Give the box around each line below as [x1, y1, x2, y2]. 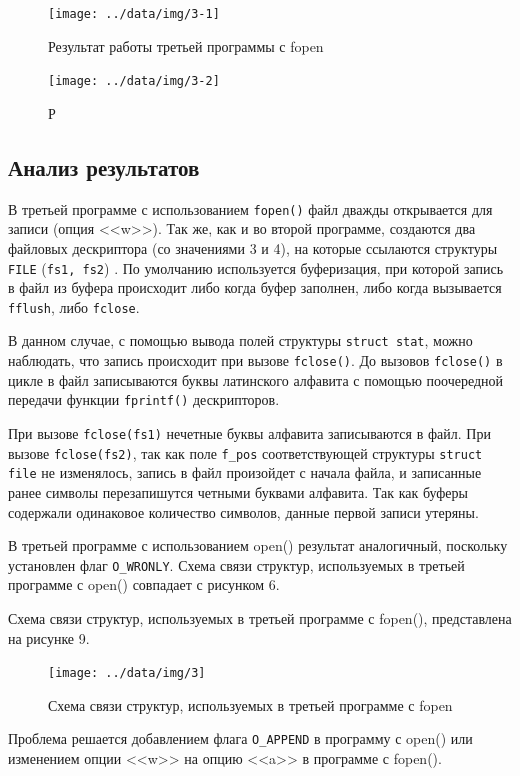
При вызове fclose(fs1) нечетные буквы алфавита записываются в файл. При [8, 423, 491, 444]
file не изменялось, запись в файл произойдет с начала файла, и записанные [8, 462, 482, 483]
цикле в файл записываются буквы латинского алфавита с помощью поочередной [8, 369, 504, 390]
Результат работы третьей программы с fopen [48, 35, 324, 56]
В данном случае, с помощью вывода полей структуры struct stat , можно [8, 330, 473, 351]
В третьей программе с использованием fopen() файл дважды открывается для [8, 198, 493, 219]
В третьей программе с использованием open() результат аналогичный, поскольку [8, 535, 508, 556]
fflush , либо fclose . [8, 296, 140, 317]
